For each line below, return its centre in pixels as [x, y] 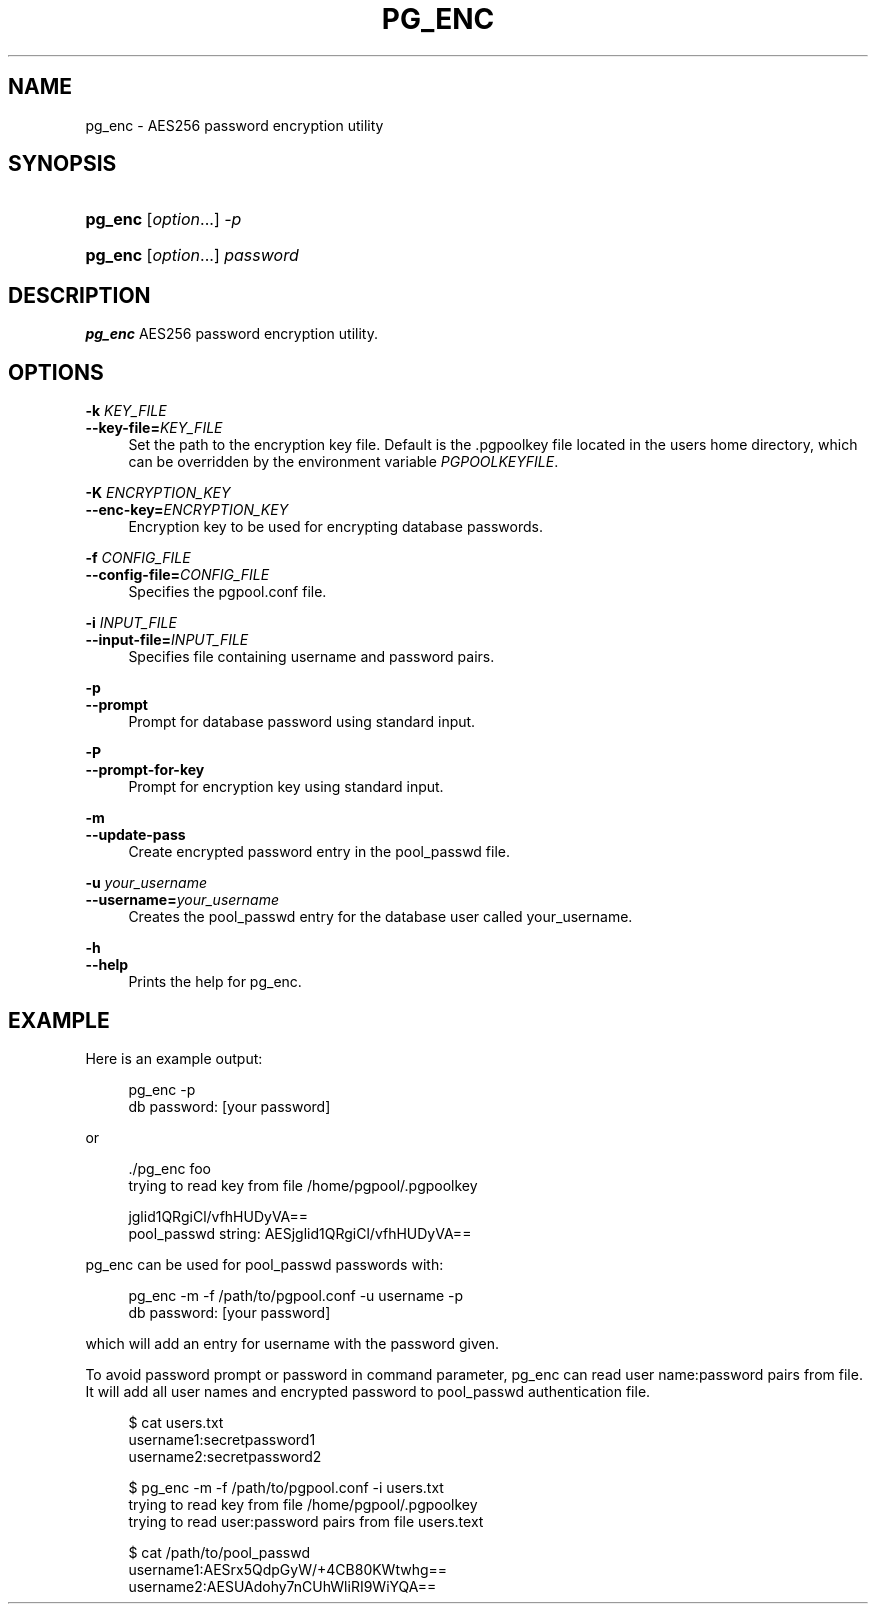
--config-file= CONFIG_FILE [177, 575]
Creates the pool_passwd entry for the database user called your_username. [380, 917]
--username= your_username [182, 900]
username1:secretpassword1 [222, 1439]
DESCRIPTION [79, 295]
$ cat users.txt [176, 1422]
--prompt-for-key [145, 770]
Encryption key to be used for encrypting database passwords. [335, 527]
